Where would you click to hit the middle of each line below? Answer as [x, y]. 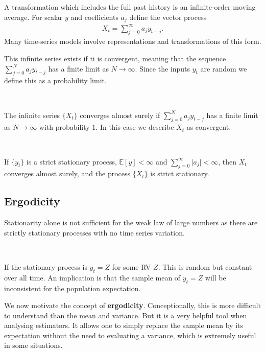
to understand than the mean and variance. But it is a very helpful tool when [126, 315]
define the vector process [168, 17]
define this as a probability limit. [55, 80]
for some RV [131, 266]
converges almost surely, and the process [67, 173]
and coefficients [94, 17]
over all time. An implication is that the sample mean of [92, 277]
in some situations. [33, 345]
